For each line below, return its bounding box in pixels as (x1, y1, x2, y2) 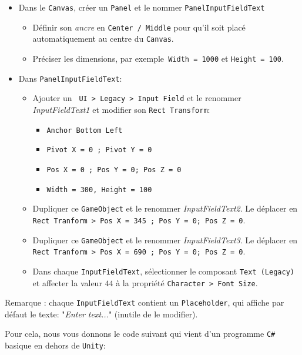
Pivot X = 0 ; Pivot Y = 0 (46, 146, 152, 155)
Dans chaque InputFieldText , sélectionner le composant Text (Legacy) (32, 264, 294, 277)
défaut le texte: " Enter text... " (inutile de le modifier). (5, 307, 198, 320)
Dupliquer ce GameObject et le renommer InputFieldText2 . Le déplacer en (32, 202, 298, 215)
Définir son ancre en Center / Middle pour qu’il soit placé (32, 21, 246, 33)
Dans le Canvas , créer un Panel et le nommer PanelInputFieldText (18, 1, 265, 13)
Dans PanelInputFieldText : (18, 72, 122, 84)
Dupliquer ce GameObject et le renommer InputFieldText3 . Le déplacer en (32, 233, 298, 246)
